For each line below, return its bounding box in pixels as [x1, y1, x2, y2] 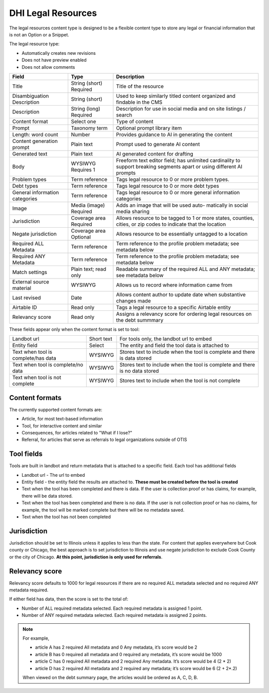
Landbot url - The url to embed [21, 472, 85, 478]
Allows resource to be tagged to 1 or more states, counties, [116, 214, 255, 221]
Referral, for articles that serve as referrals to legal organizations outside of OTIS [21, 436, 187, 443]
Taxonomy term [71, 125, 108, 132]
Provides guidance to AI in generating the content [116, 131, 233, 138]
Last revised [12, 294, 41, 301]
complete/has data [12, 355, 57, 362]
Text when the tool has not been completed [21, 514, 111, 520]
